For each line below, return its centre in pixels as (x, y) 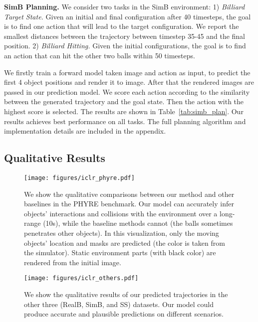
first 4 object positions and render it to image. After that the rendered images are (129, 82)
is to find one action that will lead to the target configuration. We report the (122, 26)
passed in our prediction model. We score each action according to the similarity (127, 91)
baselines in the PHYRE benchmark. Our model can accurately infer (129, 204)
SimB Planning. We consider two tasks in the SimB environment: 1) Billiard (125, 6)
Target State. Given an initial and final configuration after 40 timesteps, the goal (128, 16)
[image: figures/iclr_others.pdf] (81, 278)
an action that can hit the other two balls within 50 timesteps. (100, 55)
